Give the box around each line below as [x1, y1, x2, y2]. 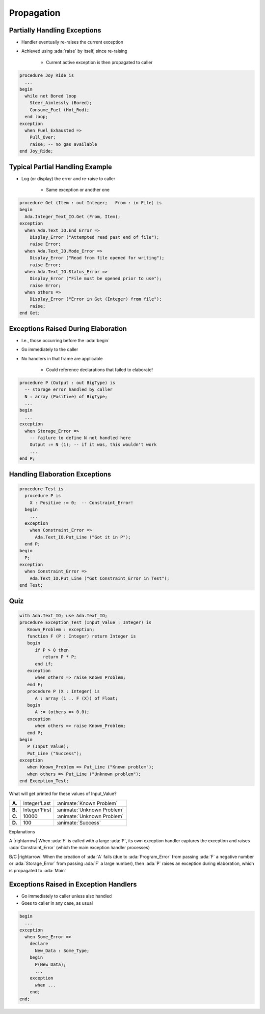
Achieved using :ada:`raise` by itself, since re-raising [21, 48, 128, 54]
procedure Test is [19, 486, 64, 492]
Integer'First [23, 806, 52, 813]
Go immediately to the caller [21, 347, 79, 352]
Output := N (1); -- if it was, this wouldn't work [29, 442, 157, 447]
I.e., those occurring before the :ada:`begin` [21, 337, 110, 343]
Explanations [9, 828, 35, 834]
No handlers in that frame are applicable [21, 355, 103, 361]
